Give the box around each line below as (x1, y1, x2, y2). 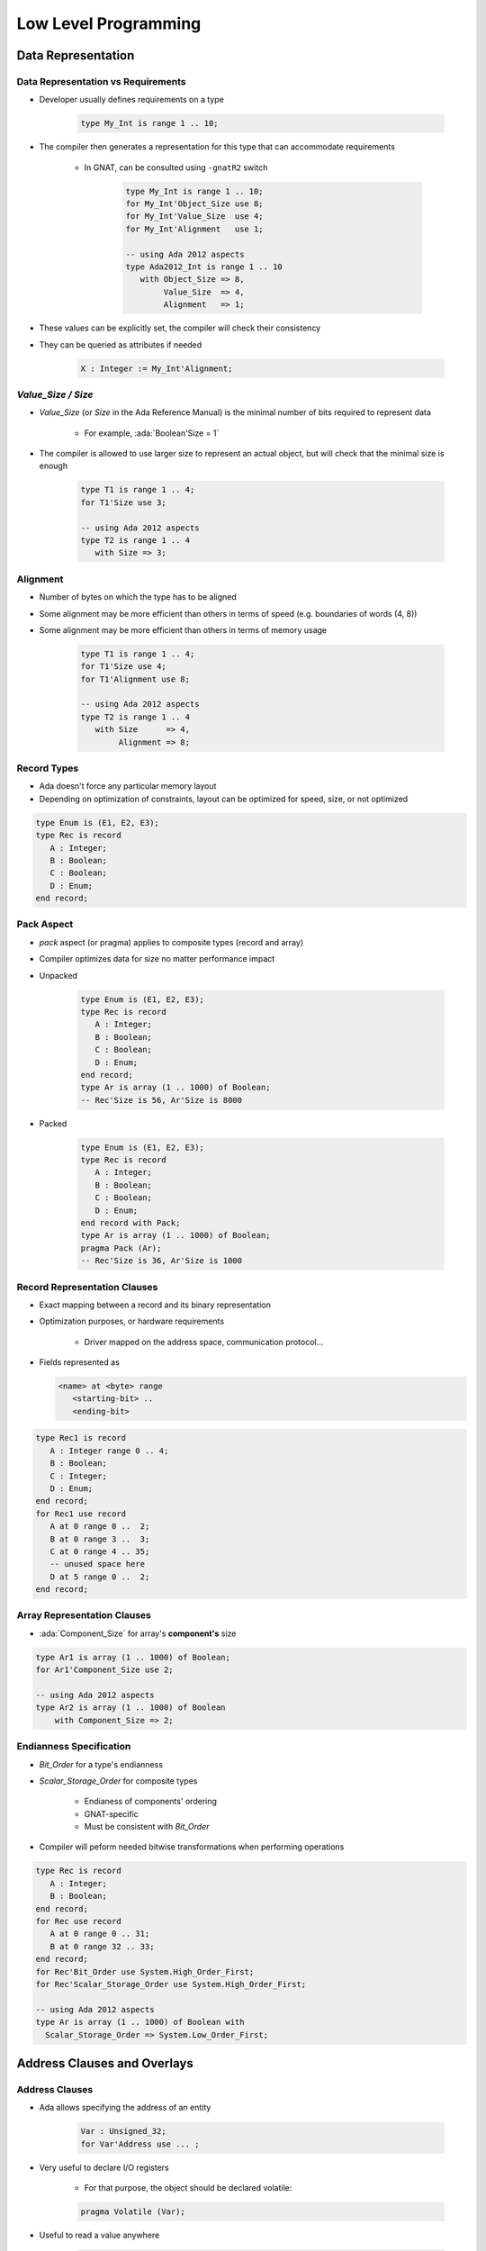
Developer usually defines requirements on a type (39, 95, 224, 105)
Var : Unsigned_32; (80, 2126, 166, 2137)
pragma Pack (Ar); (80, 1243, 162, 1253)
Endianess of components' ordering (84, 1796, 218, 1807)
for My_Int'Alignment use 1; (125, 223, 265, 234)
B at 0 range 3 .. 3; (49, 1533, 150, 1544)
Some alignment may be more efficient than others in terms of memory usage (39, 624, 328, 635)
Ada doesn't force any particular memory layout (39, 781, 217, 791)
